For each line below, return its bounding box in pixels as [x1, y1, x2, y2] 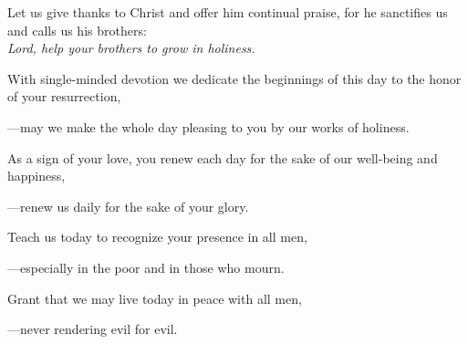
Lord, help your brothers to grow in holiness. [7, 38, 255, 57]
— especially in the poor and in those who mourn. [7, 257, 285, 276]
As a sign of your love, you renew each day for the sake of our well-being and [7, 148, 438, 167]
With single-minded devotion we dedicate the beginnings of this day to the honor [7, 68, 462, 88]
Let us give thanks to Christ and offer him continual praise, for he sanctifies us [7, 3, 448, 21]
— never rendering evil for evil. [7, 319, 178, 339]
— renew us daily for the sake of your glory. [7, 196, 249, 215]
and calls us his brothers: [7, 20, 147, 39]
